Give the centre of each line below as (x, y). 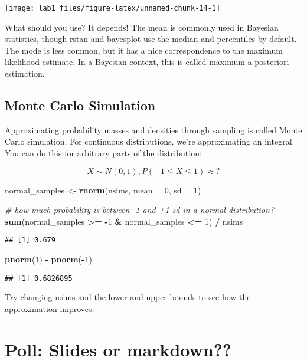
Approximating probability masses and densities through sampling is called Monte (153, 129)
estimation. (25, 73)
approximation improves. (50, 308)
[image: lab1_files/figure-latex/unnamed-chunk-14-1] (113, 8)
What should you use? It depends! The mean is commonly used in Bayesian (142, 27)
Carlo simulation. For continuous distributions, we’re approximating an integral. (150, 141)
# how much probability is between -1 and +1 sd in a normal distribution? (140, 210)
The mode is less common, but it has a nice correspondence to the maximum (144, 50)
